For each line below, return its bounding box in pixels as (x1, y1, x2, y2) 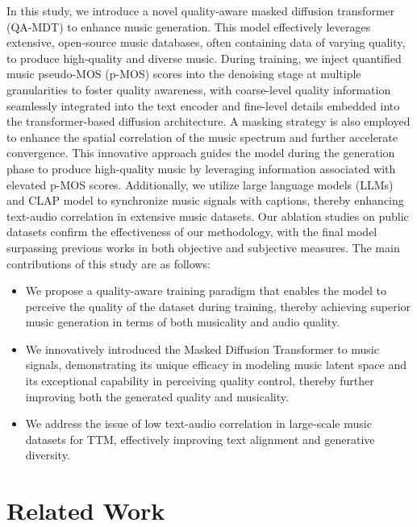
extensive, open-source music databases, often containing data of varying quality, (6, 34, 406, 51)
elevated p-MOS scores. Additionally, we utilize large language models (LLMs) (6, 176, 394, 193)
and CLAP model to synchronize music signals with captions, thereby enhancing (6, 192, 404, 209)
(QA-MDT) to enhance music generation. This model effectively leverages (6, 18, 371, 35)
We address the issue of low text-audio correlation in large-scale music (25, 415, 372, 432)
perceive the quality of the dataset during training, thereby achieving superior (25, 297, 411, 314)
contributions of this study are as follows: (6, 255, 211, 272)
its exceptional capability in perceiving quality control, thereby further (25, 372, 374, 389)
